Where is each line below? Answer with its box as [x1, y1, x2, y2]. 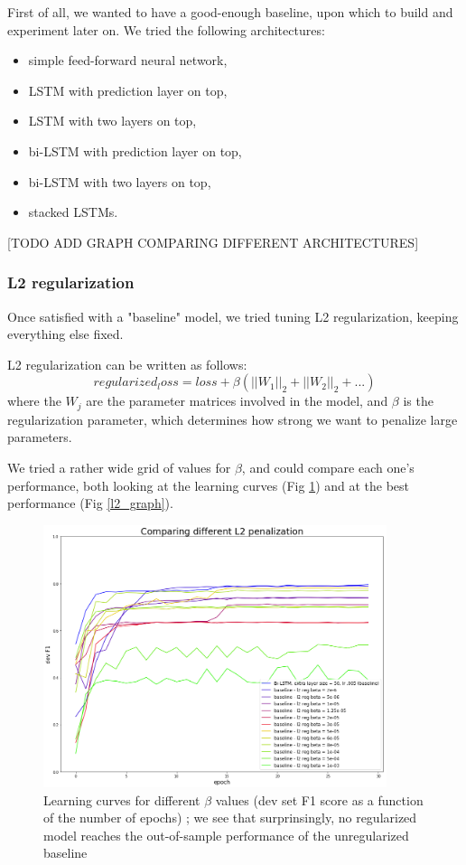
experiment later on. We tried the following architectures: [7, 20, 325, 39]
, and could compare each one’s [241, 457, 415, 476]
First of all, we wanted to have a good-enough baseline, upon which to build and [7, 3, 453, 21]
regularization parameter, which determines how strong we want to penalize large [7, 409, 458, 428]
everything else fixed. [7, 324, 124, 343]
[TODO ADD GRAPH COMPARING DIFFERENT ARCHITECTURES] [7, 232, 419, 251]
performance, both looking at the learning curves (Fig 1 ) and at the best [7, 475, 410, 494]
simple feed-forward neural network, [28, 51, 228, 70]
